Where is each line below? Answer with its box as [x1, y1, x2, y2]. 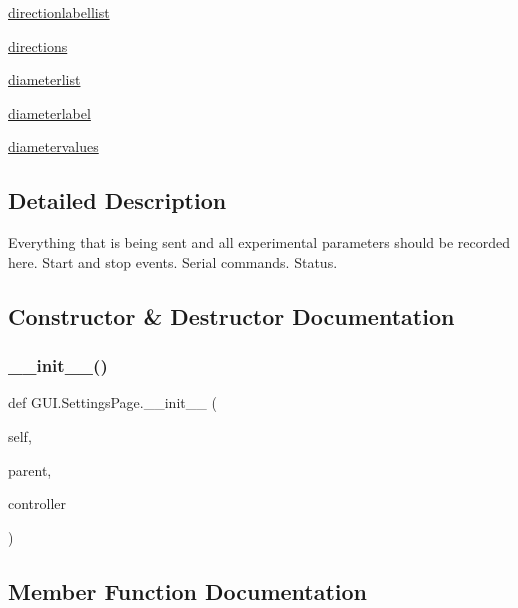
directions [8, 35, 68, 56]
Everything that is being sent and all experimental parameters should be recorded [8, 232, 511, 253]
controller [8, 493, 67, 514]
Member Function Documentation [8, 575, 368, 606]
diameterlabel [8, 102, 91, 123]
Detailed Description [8, 185, 227, 216]
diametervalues [8, 136, 99, 157]
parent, [8, 459, 52, 480]
